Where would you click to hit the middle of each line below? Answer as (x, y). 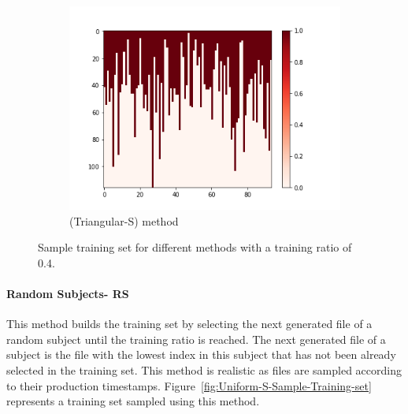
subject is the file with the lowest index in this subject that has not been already (201, 354)
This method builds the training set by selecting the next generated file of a (189, 324)
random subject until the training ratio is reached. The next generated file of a (196, 339)
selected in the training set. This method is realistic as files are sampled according (204, 369)
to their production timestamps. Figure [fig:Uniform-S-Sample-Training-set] (189, 385)
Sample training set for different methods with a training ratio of (195, 247)
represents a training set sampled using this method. (133, 401)
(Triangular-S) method (124, 220)
